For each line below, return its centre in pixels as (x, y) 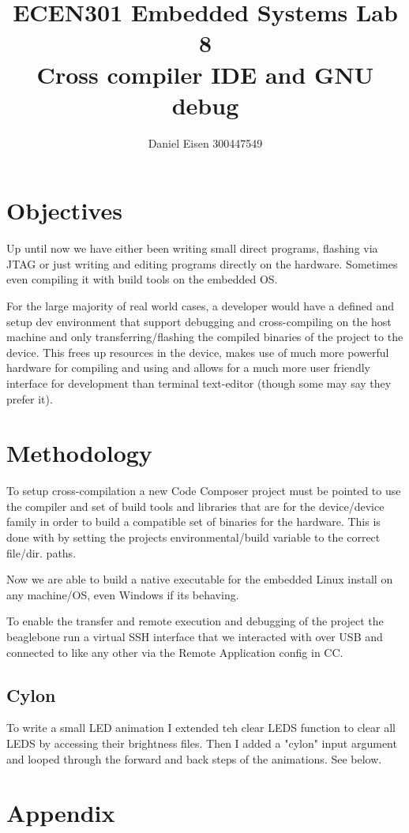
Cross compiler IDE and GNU (205, 74)
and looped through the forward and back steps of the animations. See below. (194, 758)
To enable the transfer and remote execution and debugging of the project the (195, 621)
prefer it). (30, 398)
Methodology (79, 453)
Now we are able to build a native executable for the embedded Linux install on (200, 579)
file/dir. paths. (41, 552)
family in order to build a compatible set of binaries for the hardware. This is (193, 522)
